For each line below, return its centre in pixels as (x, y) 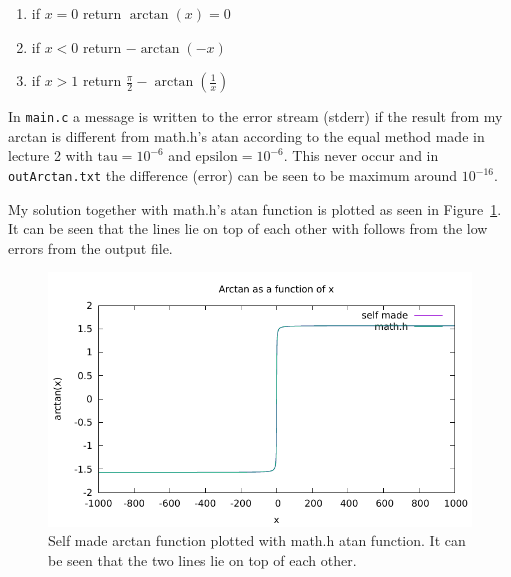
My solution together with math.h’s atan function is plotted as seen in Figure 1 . (255, 208)
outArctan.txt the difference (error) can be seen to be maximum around (233, 175)
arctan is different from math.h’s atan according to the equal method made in (246, 135)
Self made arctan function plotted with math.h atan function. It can (257, 540)
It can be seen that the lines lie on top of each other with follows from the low (248, 228)
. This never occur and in (361, 155)
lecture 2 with (50, 155)
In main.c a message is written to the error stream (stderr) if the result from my (255, 116)
